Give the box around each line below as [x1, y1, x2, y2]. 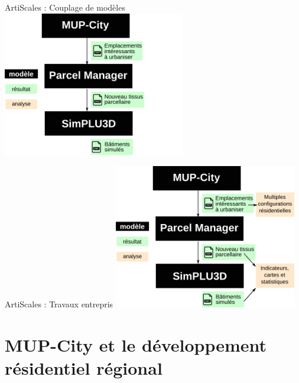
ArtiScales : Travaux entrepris [5, 298, 113, 310]
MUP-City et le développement [5, 332, 267, 356]
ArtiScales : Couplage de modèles [5, 1, 125, 13]
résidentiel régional [5, 356, 162, 380]
